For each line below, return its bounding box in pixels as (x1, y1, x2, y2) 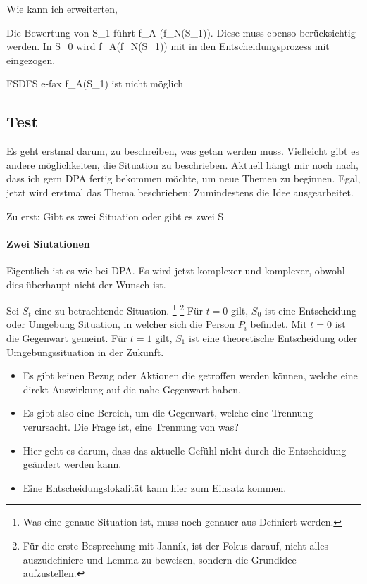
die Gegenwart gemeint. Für (6, 330, 127, 345)
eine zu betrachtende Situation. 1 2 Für (35, 301, 203, 317)
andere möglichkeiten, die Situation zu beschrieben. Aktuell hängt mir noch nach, (6, 157, 359, 172)
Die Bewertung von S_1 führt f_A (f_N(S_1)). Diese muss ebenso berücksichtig (6, 25, 356, 39)
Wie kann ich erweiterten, (6, 1, 118, 15)
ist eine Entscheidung (264, 303, 356, 317)
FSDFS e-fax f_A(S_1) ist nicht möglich (6, 76, 184, 91)
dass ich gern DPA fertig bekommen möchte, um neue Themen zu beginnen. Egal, (6, 171, 361, 186)
